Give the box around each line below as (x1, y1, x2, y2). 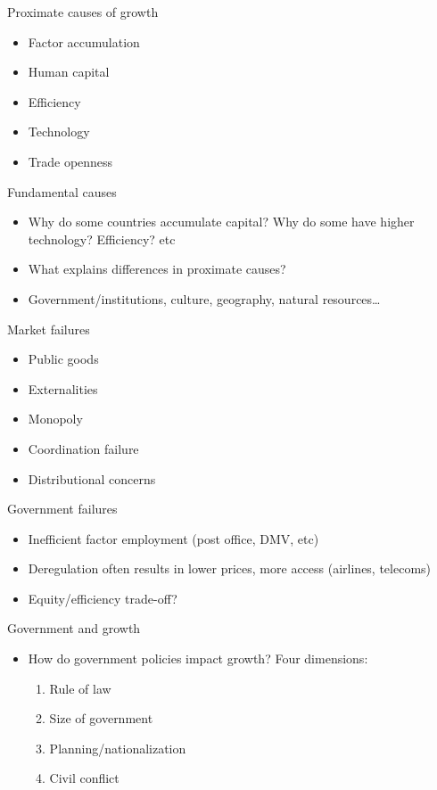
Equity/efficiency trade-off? (28, 588, 177, 607)
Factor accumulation (28, 32, 140, 51)
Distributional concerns (28, 469, 156, 488)
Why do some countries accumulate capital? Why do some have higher (28, 212, 415, 231)
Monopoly (28, 409, 83, 428)
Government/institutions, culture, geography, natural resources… (28, 289, 381, 308)
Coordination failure (28, 439, 139, 457)
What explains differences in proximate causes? (28, 259, 286, 278)
